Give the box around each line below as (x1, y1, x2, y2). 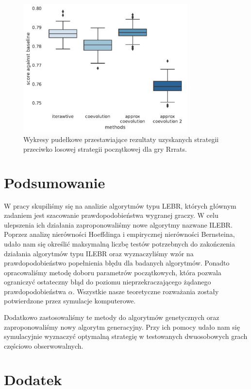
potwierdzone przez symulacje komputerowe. (4, 296, 136, 306)
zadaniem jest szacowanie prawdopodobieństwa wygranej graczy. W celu (4, 210, 218, 220)
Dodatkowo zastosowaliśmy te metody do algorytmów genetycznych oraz (4, 312, 219, 322)
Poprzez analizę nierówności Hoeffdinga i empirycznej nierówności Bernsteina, (4, 229, 235, 239)
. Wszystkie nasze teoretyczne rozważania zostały (72, 286, 219, 296)
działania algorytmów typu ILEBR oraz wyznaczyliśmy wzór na (4, 248, 194, 258)
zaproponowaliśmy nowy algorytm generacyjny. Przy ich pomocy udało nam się (4, 321, 240, 332)
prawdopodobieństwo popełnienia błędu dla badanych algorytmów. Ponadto (4, 258, 230, 268)
